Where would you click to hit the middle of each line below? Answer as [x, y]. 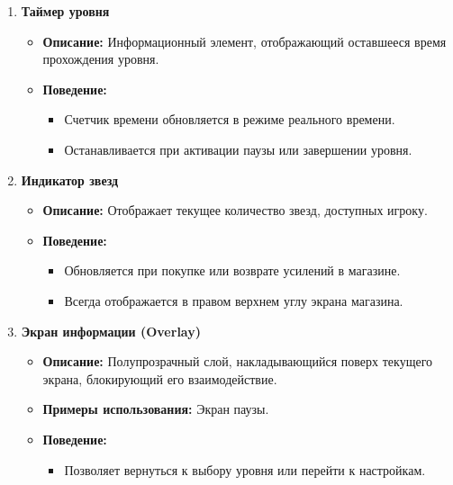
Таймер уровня [65, 11]
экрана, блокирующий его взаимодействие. [160, 378]
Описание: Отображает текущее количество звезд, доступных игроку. [235, 210]
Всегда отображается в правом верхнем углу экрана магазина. [234, 300]
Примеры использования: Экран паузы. [156, 409]
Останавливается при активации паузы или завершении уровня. [238, 149]
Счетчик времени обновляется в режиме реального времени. [230, 119]
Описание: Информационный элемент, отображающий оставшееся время [245, 41]
